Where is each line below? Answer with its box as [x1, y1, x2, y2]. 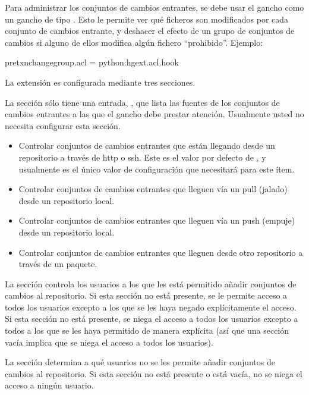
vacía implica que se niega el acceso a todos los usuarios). [5, 336, 213, 348]
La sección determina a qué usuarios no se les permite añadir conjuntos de [5, 356, 275, 368]
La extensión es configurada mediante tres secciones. [5, 76, 196, 88]
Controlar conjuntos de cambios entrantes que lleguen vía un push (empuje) [18, 214, 295, 227]
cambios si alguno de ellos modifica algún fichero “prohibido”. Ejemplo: [5, 36, 263, 48]
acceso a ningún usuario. [5, 379, 94, 391]
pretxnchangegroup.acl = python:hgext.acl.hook [5, 56, 179, 68]
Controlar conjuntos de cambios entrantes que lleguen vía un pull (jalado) [18, 183, 288, 195]
